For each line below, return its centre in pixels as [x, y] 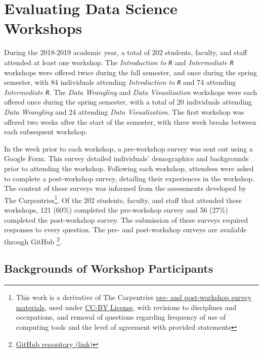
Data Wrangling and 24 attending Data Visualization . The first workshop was [124, 112]
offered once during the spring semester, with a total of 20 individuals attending [128, 102]
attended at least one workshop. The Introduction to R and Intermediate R [119, 62]
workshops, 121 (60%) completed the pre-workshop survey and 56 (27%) [116, 210]
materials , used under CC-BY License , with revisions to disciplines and [126, 307]
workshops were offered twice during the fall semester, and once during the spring [130, 72]
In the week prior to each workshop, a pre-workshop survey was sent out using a [128, 148]
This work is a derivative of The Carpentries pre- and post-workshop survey [134, 297]
